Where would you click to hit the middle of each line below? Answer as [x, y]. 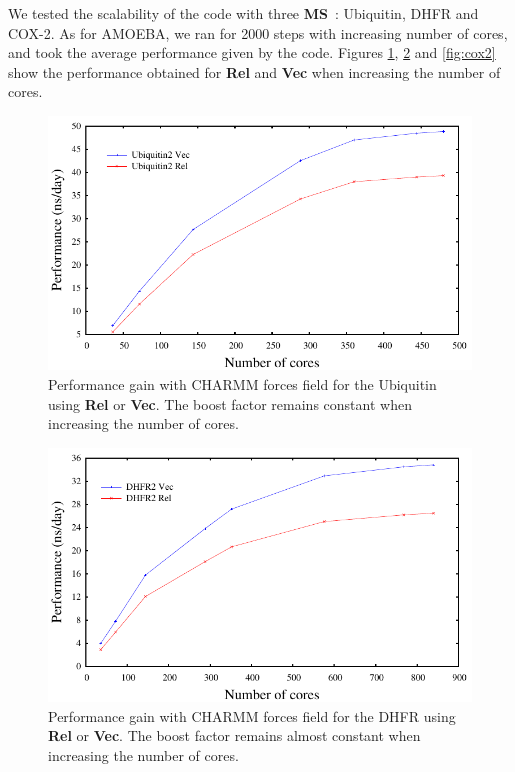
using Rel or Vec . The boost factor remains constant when [230, 403]
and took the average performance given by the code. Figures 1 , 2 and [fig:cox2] [252, 52]
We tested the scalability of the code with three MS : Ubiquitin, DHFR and [243, 13]
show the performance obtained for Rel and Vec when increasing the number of [254, 71]
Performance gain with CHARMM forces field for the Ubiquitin [242, 383]
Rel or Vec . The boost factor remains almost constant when [234, 735]
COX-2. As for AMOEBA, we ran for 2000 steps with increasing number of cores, [258, 32]
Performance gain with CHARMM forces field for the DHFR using [252, 715]
